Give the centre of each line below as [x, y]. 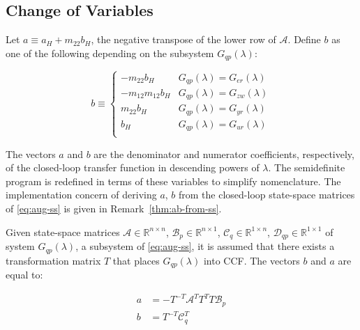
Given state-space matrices [63, 231]
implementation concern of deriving [81, 195]
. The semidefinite [307, 167]
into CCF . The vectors [252, 260]
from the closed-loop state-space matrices [267, 195]
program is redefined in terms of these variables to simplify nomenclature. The [173, 181]
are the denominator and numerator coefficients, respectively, [224, 154]
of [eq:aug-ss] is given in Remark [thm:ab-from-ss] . [114, 209]
